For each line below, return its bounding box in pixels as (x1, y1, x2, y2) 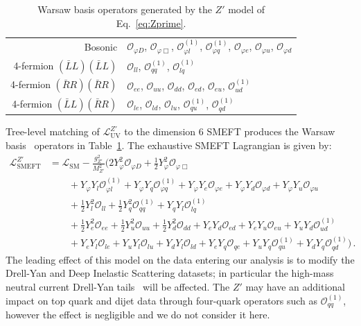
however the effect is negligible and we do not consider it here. (6, 307, 270, 322)
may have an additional (245, 280, 345, 294)
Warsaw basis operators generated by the (37, 2, 212, 16)
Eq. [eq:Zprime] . (116, 15, 186, 30)
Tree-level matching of (6, 124, 100, 139)
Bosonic (84, 40, 118, 54)
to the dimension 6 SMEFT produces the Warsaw (124, 124, 335, 139)
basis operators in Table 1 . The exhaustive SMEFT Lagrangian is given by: (6, 137, 332, 152)
